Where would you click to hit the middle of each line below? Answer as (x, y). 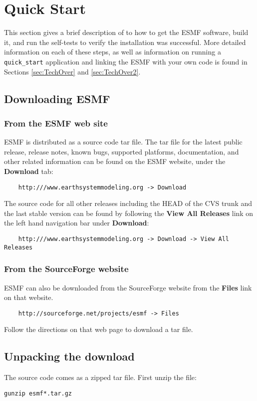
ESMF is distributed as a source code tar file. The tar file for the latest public (123, 142)
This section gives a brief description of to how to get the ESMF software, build (126, 32)
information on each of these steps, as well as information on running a (113, 52)
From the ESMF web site (56, 123)
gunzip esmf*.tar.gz (38, 393)
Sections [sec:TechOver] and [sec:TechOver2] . (72, 71)
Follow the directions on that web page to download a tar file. (99, 329)
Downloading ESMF (57, 98)
